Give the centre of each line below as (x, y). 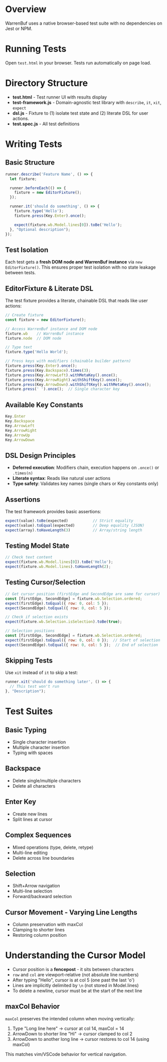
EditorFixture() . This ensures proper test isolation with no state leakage (81, 267)
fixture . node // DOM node (33, 338)
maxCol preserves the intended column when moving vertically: (70, 1018)
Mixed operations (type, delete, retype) (53, 847)
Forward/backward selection (42, 896)
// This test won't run (34, 687)
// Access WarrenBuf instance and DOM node (51, 329)
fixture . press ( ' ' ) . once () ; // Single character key (63, 389)
